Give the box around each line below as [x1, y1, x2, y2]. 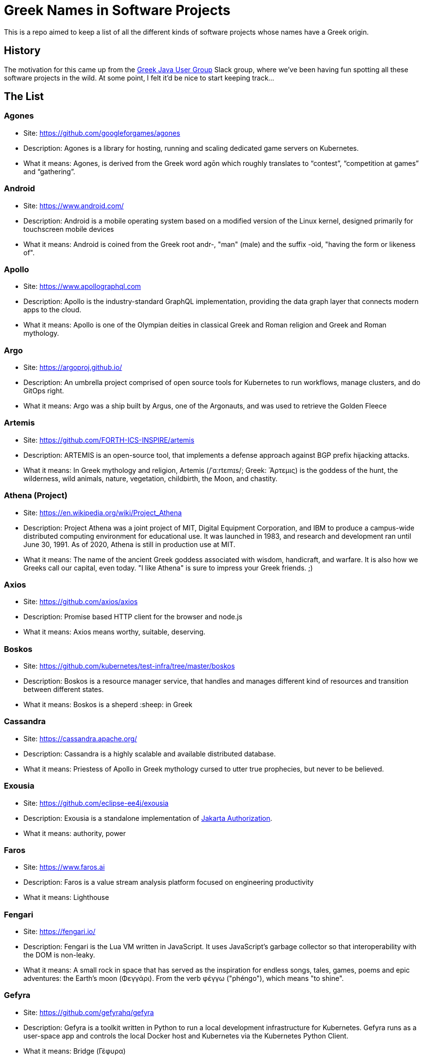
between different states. [23, 685, 104, 694]
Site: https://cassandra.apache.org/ [23, 734, 137, 743]
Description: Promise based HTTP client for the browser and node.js [23, 612, 243, 621]
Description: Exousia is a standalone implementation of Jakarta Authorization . [23, 814, 272, 822]
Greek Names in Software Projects [4, 2, 231, 19]
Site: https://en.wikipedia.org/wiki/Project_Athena [23, 508, 182, 517]
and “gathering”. [23, 167, 76, 176]
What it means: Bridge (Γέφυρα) [23, 1046, 126, 1055]
